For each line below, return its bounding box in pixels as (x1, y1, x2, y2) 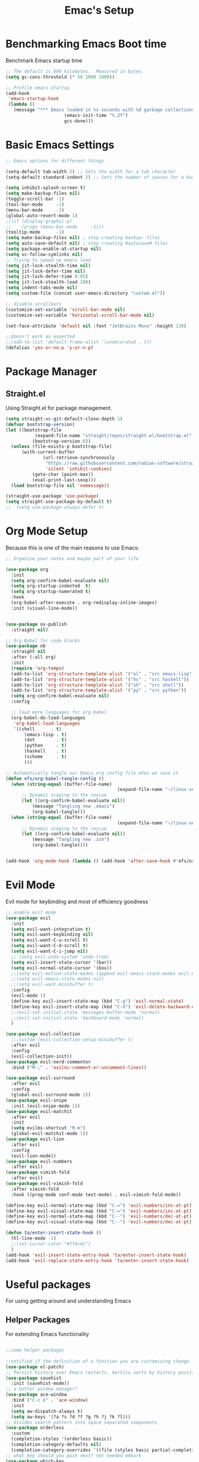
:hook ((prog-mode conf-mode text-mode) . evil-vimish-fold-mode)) (11, 1191, 182, 1198)
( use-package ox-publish (5, 621, 67, 627)
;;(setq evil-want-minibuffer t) (11, 982, 94, 988)
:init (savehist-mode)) (11, 1380, 70, 1387)
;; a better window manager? (5, 1386, 78, 1392)
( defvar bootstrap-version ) (5, 421, 75, 427)
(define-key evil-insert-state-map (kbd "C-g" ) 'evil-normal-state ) (11, 998, 184, 1004)
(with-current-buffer (21, 449, 75, 455)
